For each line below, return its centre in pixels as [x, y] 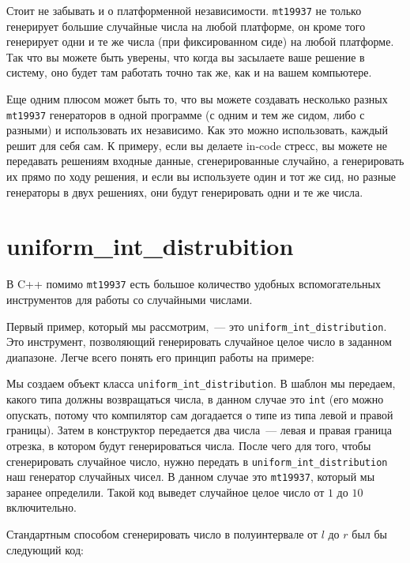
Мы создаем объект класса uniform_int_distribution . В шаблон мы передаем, [201, 383]
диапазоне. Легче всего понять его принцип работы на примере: [160, 357]
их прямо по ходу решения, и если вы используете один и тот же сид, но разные [201, 176]
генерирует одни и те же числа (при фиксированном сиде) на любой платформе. [200, 41]
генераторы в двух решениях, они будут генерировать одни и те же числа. [185, 191]
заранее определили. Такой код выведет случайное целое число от [166, 492]
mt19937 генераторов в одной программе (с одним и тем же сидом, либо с [186, 114]
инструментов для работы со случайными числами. [130, 300]
